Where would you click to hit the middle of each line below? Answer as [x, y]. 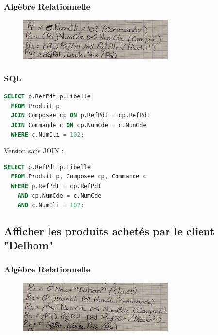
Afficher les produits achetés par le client [109, 231]
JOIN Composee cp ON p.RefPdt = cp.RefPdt [80, 116]
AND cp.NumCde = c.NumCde [59, 196]
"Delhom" [29, 245]
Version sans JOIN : [34, 151]
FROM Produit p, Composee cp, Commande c [79, 177]
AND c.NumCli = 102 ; [51, 205]
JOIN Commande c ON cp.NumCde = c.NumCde [79, 125]
